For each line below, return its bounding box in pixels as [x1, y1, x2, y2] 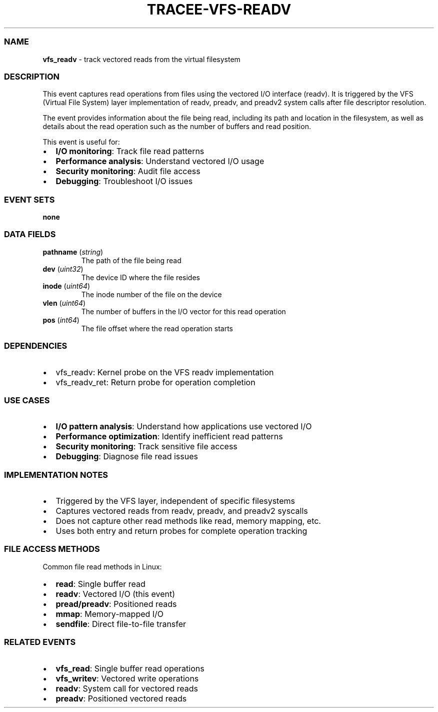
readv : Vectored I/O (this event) [55, 588, 175, 599]
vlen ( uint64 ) [42, 298, 86, 307]
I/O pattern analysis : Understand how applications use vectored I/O [55, 421, 312, 432]
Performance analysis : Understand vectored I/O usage [55, 156, 264, 167]
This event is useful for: [42, 138, 120, 147]
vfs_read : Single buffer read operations [55, 663, 204, 673]
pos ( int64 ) [42, 315, 79, 324]
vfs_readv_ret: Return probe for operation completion [55, 377, 255, 387]
